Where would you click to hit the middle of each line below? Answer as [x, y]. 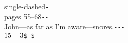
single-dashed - [27, 6]
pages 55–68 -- [27, 16]
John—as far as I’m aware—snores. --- [65, 26]
